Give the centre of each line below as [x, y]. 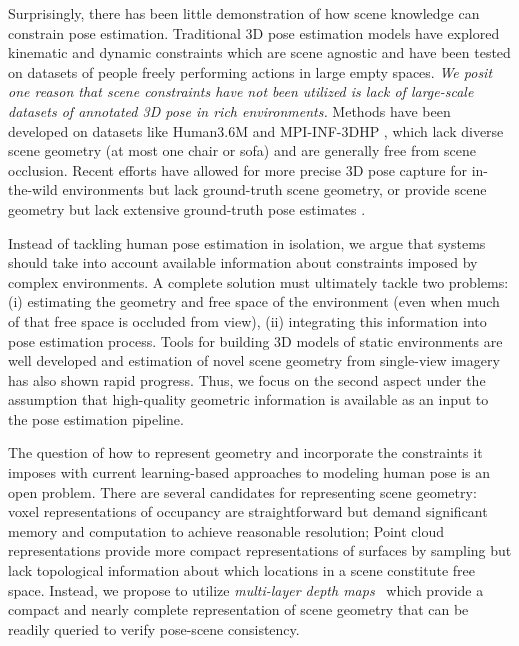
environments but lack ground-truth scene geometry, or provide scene [274, 189]
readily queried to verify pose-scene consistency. [154, 628]
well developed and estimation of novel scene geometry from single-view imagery [254, 360]
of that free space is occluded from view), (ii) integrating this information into [247, 320]
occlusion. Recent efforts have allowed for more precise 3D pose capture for [237, 169]
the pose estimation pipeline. [96, 418]
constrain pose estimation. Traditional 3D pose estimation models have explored [254, 32]
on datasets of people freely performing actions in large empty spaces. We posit [250, 71]
